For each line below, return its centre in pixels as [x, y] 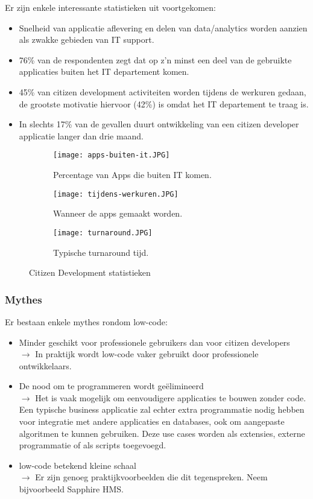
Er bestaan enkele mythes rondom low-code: [86, 321]
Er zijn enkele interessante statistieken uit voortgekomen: [110, 7]
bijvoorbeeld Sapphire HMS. [71, 489]
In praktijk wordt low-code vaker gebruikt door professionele [147, 354]
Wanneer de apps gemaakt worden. [118, 213]
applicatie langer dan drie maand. [81, 135]
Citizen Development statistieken [90, 272]
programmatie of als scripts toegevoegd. [93, 445]
